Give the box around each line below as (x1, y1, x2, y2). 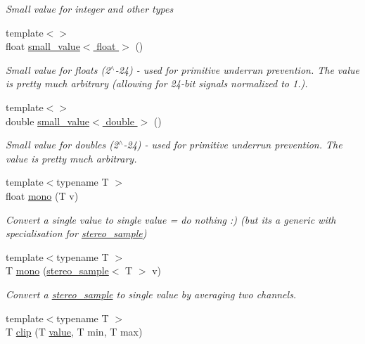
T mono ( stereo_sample (6, 263, 109, 278)
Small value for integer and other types (6, 1, 174, 15)
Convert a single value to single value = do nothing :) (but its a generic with (6, 212, 336, 227)
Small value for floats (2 (6, 62, 110, 77)
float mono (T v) (6, 188, 79, 203)
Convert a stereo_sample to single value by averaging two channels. (6, 286, 297, 301)
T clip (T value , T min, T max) (6, 324, 143, 339)
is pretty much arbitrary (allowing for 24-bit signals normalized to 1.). (6, 76, 308, 91)
